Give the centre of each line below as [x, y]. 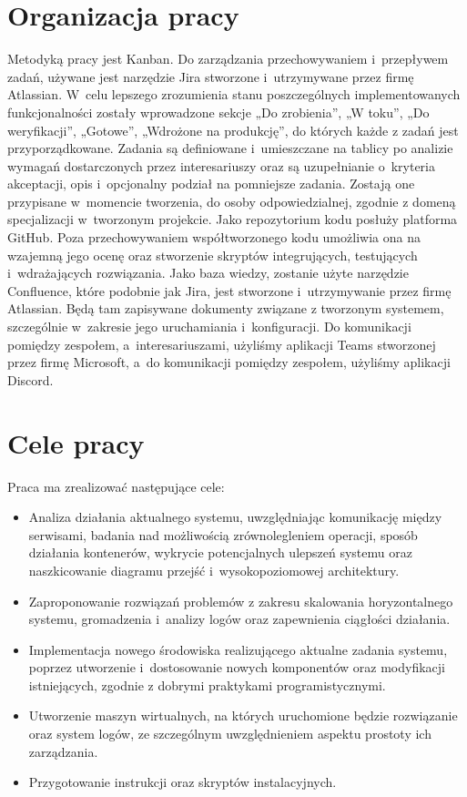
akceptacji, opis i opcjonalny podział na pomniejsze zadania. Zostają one [211, 184]
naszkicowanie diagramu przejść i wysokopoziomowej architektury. [214, 570]
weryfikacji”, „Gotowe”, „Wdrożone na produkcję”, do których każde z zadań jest [233, 130]
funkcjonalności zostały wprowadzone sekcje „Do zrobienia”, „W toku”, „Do [218, 112]
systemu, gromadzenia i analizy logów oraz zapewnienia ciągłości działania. [239, 619]
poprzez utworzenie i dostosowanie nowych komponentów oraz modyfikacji [237, 667]
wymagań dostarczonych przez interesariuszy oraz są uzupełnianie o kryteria [221, 165]
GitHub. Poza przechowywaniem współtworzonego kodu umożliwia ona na [214, 237]
